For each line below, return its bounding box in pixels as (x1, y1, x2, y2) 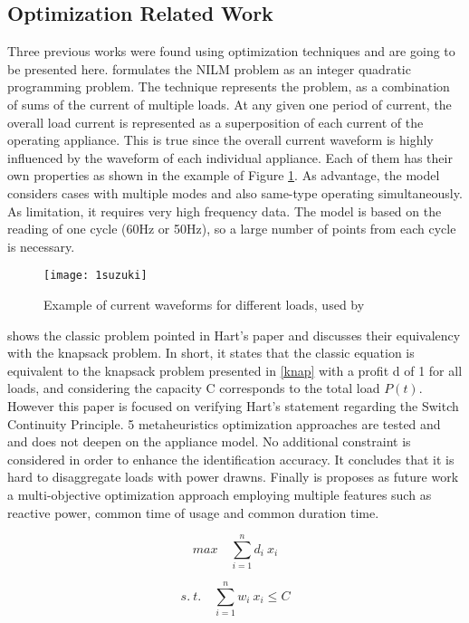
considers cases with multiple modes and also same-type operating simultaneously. (7, 183, 463, 202)
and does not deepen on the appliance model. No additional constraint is (7, 432, 411, 451)
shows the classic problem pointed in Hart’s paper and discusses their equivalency (7, 325, 461, 344)
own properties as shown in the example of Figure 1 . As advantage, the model (7, 166, 440, 185)
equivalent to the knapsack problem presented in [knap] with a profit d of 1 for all (7, 360, 463, 379)
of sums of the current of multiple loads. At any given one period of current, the (7, 94, 452, 113)
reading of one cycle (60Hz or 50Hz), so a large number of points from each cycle (7, 219, 456, 238)
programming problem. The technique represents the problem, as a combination (7, 77, 450, 96)
